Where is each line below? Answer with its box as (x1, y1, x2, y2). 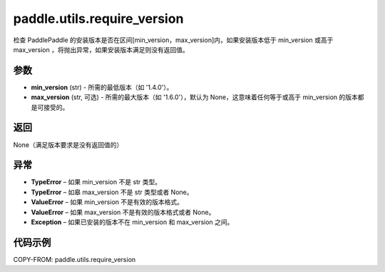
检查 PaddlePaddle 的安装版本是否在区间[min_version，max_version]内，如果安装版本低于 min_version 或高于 (13, 36, 334, 44)
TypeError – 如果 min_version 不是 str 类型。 (31, 178, 162, 186)
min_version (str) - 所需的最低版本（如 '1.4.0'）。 (31, 83, 173, 91)
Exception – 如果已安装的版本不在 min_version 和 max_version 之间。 (31, 218, 234, 226)
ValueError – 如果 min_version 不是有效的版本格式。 (31, 198, 183, 206)
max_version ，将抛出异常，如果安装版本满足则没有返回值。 (13, 45, 189, 54)
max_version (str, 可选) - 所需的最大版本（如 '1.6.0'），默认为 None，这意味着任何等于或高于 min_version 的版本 (31, 93, 358, 101)
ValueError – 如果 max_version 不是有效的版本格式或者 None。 (31, 208, 215, 216)
